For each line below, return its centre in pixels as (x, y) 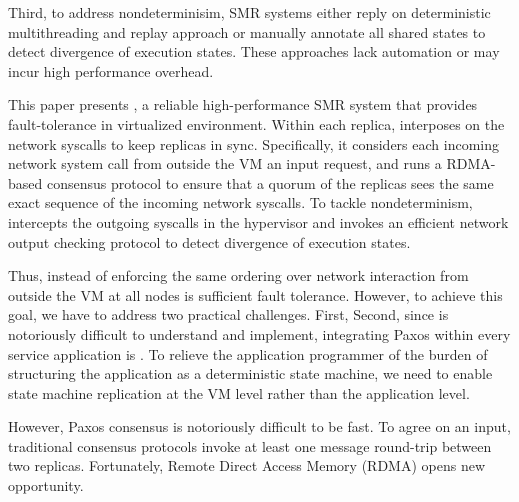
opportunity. (46, 485)
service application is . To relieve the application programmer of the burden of (248, 353)
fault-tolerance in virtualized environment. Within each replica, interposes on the (256, 123)
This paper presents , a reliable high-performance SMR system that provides (243, 104)
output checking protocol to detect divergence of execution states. (209, 241)
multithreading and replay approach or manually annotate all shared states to (247, 31)
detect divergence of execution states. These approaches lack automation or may (254, 51)
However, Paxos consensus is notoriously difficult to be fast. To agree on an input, (259, 426)
